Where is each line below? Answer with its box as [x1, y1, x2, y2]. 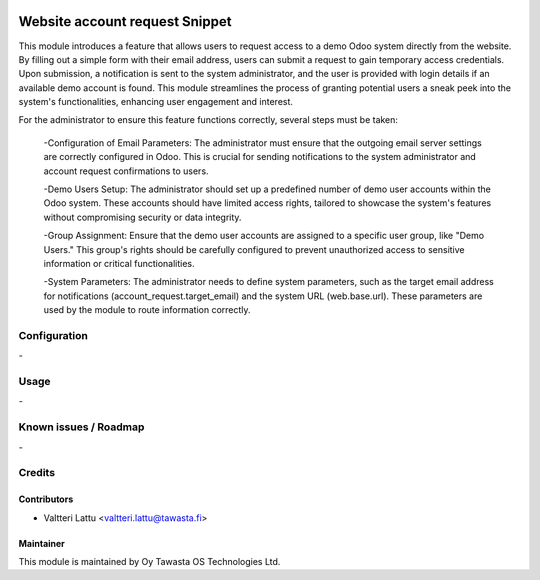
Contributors [18, 493, 74, 505]
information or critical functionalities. [43, 257, 195, 269]
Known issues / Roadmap [18, 420, 145, 434]
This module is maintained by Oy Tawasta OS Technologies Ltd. [18, 555, 281, 567]
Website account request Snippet [18, 13, 232, 30]
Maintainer [18, 537, 65, 549]
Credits [18, 466, 55, 480]
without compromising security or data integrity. [43, 211, 242, 223]
